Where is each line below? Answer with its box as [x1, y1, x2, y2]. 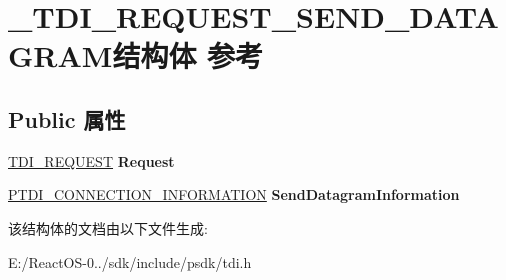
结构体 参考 [112, 35, 264, 76]
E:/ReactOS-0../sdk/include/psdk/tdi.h [8, 251, 252, 272]
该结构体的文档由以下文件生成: [8, 217, 208, 238]
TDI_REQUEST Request [8, 150, 175, 171]
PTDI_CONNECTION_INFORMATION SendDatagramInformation [8, 184, 460, 205]
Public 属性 [8, 103, 126, 134]
